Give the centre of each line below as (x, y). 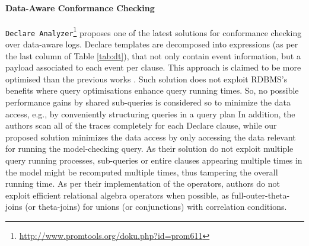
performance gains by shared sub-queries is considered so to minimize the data (148, 102)
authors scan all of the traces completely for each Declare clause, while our (141, 125)
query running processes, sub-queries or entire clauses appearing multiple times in (154, 160)
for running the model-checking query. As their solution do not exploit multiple (149, 148)
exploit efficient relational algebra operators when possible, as (117, 195)
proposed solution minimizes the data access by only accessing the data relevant (151, 137)
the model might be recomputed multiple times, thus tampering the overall (142, 172)
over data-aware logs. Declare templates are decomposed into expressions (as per (152, 44)
